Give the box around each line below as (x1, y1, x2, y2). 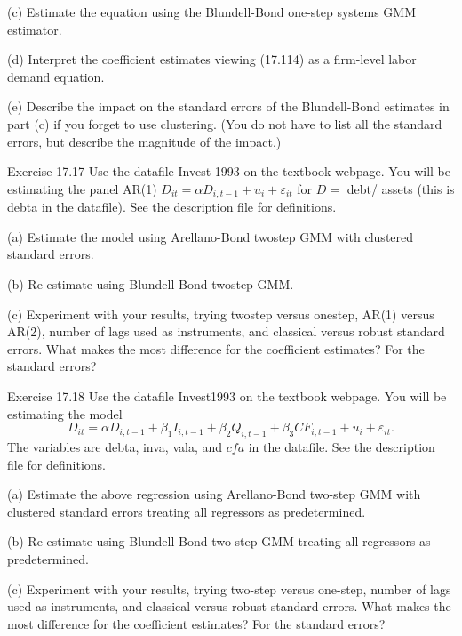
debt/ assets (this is (346, 179, 455, 197)
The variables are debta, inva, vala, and (7, 437, 223, 455)
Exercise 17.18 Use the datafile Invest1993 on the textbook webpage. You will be (7, 386, 447, 405)
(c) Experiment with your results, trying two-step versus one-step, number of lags (7, 579, 451, 598)
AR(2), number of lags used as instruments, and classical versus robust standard (7, 322, 445, 341)
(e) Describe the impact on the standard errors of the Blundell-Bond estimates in (7, 97, 450, 116)
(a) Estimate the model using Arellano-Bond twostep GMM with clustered (7, 227, 414, 246)
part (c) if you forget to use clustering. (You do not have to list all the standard (7, 114, 442, 133)
